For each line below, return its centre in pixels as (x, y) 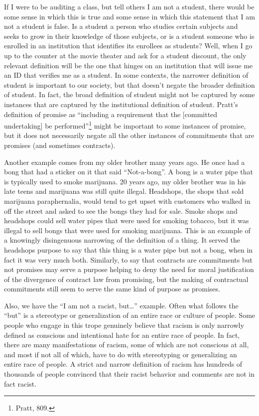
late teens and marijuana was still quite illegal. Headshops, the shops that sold (124, 191)
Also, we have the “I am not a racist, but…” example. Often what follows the (121, 305)
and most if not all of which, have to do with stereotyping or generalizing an (121, 354)
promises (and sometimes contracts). (60, 145)
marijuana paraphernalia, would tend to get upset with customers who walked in (127, 201)
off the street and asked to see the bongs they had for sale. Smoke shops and (121, 210)
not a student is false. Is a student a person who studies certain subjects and (121, 26)
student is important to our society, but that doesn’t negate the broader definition (129, 84)
